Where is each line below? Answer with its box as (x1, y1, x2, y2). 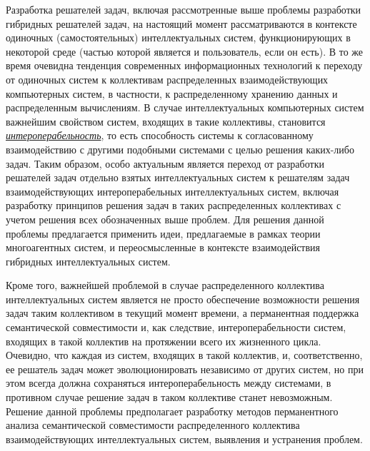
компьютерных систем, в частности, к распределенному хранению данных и (6, 86, 338, 101)
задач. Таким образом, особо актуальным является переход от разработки (6, 156, 324, 171)
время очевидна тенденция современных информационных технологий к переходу (6, 58, 363, 73)
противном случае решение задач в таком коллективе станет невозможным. (6, 390, 333, 405)
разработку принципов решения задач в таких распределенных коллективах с (6, 198, 341, 213)
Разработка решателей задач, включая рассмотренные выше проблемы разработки (6, 2, 361, 16)
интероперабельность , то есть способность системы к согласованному (6, 128, 314, 143)
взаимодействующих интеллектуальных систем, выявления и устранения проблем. (6, 431, 363, 446)
